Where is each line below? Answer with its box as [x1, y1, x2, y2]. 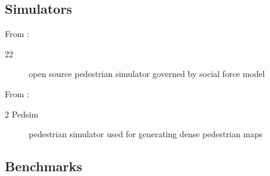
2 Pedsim [5, 107, 38, 120]
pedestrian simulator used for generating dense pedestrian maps [29, 128, 263, 140]
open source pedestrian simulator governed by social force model [29, 67, 265, 80]
